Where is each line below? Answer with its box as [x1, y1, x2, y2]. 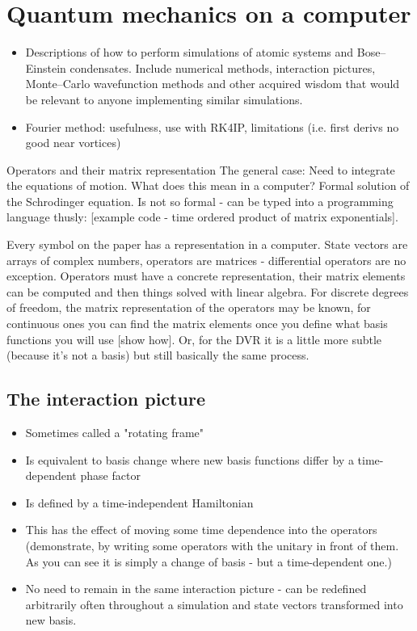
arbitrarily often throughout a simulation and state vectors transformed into [25, 595, 403, 612]
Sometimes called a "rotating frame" [25, 424, 204, 441]
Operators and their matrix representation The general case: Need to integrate [6, 161, 395, 178]
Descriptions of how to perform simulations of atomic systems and [25, 44, 354, 61]
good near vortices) [25, 134, 121, 151]
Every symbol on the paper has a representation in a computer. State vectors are [6, 236, 408, 253]
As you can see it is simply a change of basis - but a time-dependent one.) [25, 553, 392, 570]
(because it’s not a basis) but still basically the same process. [6, 347, 310, 364]
